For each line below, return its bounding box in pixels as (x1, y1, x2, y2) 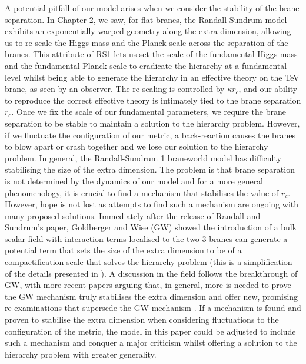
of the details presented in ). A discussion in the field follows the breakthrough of (5, 267, 298, 279)
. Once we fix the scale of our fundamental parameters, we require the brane (11, 105, 286, 118)
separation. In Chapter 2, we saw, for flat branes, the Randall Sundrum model (5, 13, 287, 25)
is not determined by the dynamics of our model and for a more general (5, 174, 264, 187)
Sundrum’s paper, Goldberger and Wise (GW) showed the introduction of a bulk (5, 221, 297, 233)
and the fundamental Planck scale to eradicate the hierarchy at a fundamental (5, 59, 287, 71)
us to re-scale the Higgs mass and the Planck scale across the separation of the (5, 36, 288, 48)
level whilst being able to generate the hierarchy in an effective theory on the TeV (5, 71, 300, 83)
